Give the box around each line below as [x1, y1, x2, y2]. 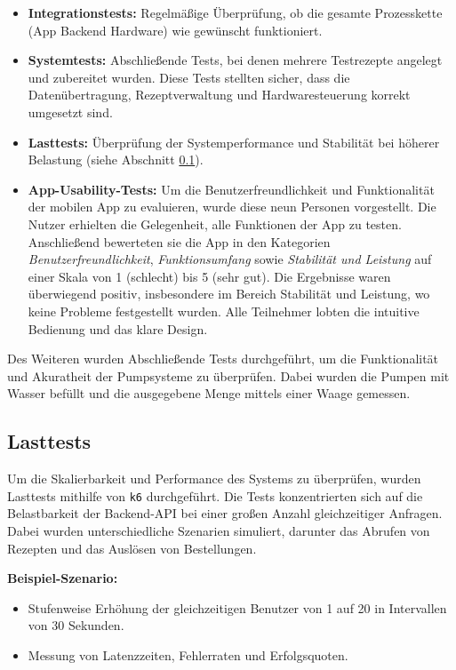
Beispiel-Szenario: [7, 569, 118, 587]
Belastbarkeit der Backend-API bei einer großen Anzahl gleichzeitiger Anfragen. [7, 504, 443, 522]
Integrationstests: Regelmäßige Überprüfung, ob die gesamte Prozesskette [28, 4, 443, 21]
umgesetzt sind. [28, 102, 113, 121]
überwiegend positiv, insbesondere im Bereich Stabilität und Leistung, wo [28, 284, 430, 303]
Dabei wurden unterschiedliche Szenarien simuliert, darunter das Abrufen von [7, 521, 430, 539]
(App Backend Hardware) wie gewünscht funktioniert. [28, 20, 323, 39]
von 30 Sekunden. [28, 616, 124, 634]
